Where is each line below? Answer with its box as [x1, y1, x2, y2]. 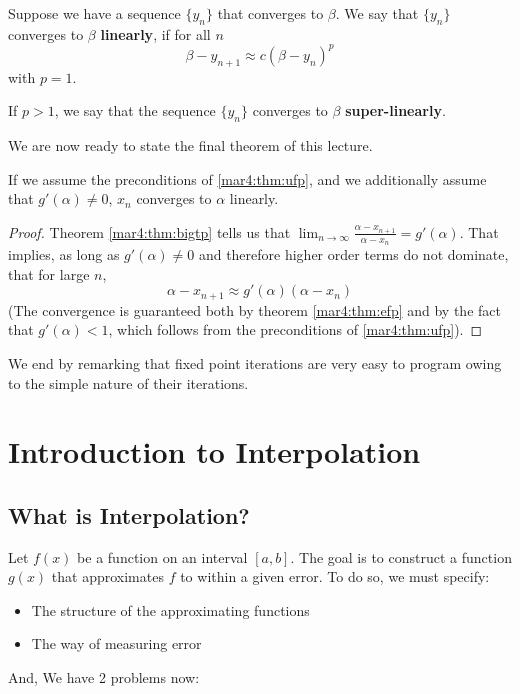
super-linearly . [345, 100, 446, 121]
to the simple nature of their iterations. [8, 372, 249, 393]
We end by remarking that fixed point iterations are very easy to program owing [8, 352, 502, 373]
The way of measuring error [31, 633, 202, 654]
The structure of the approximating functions [31, 599, 310, 620]
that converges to [217, 3, 324, 23]
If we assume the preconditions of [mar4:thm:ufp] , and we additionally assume [8, 168, 487, 189]
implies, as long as [8, 244, 120, 265]
